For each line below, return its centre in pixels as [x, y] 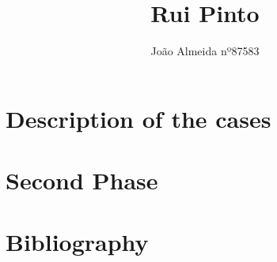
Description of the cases [138, 118]
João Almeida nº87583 [205, 51]
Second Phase [82, 180]
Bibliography [77, 242]
